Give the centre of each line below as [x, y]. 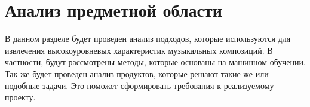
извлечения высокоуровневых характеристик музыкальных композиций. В [139, 50]
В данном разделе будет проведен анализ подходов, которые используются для [148, 39]
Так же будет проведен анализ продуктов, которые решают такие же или [137, 73]
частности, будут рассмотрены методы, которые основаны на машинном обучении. [155, 62]
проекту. [20, 97]
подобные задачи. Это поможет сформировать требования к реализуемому [139, 85]
